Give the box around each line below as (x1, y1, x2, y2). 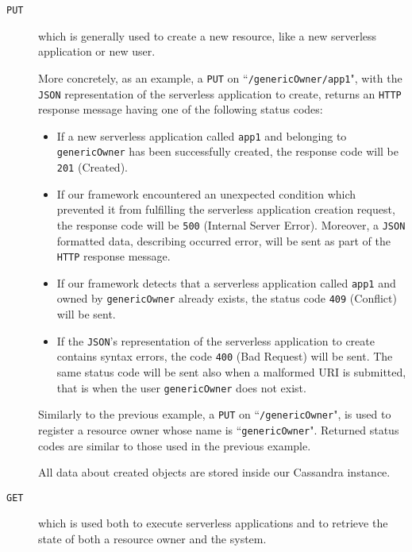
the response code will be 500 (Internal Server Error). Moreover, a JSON (56, 216, 406, 233)
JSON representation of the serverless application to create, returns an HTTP (38, 85, 402, 102)
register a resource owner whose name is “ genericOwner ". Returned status (38, 421, 399, 438)
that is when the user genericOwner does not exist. (56, 379, 306, 396)
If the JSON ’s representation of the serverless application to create (56, 332, 375, 349)
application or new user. (38, 43, 156, 60)
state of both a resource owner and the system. (38, 531, 267, 547)
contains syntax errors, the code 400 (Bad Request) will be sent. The (56, 348, 393, 365)
